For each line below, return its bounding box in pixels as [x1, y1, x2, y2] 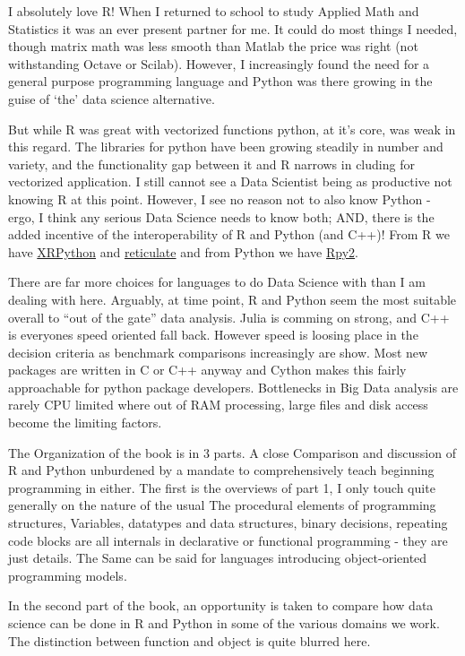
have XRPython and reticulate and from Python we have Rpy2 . [8, 242, 359, 261]
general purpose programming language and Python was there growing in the [8, 72, 433, 91]
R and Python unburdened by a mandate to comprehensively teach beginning [8, 461, 435, 479]
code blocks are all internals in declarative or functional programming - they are [8, 531, 448, 549]
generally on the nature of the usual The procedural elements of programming [8, 496, 436, 514]
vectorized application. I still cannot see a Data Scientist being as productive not [8, 172, 452, 191]
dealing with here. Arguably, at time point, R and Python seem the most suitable [8, 289, 457, 308]
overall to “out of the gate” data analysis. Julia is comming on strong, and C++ [8, 307, 450, 326]
